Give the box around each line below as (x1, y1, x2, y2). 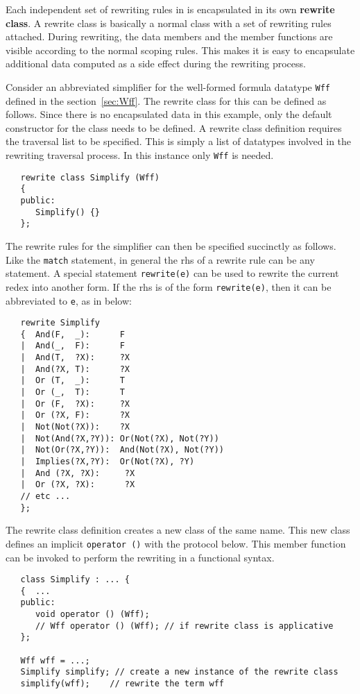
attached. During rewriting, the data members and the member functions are (6, 29, 333, 44)
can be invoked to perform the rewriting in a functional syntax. (6, 550, 275, 564)
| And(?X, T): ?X (20, 364, 130, 374)
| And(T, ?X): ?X (20, 353, 130, 363)
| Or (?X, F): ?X (20, 410, 130, 421)
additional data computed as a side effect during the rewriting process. (6, 56, 306, 71)
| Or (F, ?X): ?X (20, 398, 130, 409)
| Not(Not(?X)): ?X (20, 422, 130, 432)
